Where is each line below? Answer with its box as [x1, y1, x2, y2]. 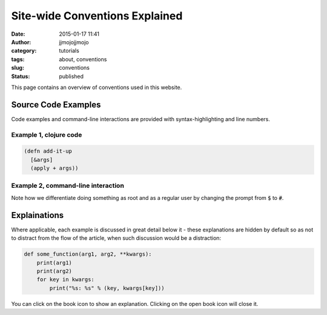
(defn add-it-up [24, 148, 73, 154]
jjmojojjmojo [59, 38, 89, 45]
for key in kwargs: [36, 276, 95, 283]
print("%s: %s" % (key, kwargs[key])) [49, 285, 165, 291]
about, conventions [59, 55, 107, 63]
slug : [11, 64, 24, 71]
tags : [11, 55, 25, 63]
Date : [11, 30, 25, 38]
